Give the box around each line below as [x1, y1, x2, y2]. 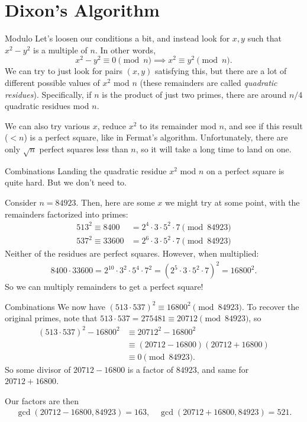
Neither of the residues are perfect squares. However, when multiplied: [5, 247, 259, 260]
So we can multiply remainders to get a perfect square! [5, 280, 203, 293]
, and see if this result [224, 119, 303, 132]
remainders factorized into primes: [5, 207, 128, 220]
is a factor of [127, 363, 173, 375]
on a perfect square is [206, 164, 285, 177]
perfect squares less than [39, 142, 128, 155]
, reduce [97, 119, 127, 132]
